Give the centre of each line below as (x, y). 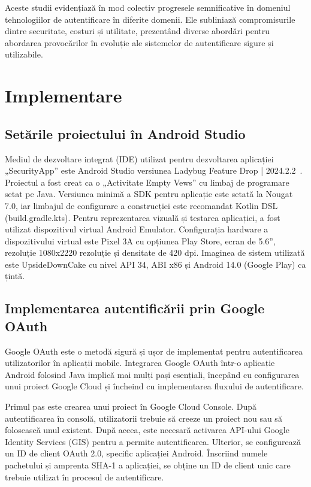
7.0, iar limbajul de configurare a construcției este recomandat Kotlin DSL (141, 205)
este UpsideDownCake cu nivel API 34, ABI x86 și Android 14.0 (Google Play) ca (155, 264)
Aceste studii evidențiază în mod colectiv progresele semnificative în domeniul (148, 7)
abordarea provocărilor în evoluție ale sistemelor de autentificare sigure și (139, 42)
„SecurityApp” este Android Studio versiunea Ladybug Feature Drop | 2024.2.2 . (154, 170)
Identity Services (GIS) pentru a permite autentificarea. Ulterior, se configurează (153, 441)
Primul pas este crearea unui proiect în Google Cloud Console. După (131, 406)
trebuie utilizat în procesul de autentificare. (84, 477)
